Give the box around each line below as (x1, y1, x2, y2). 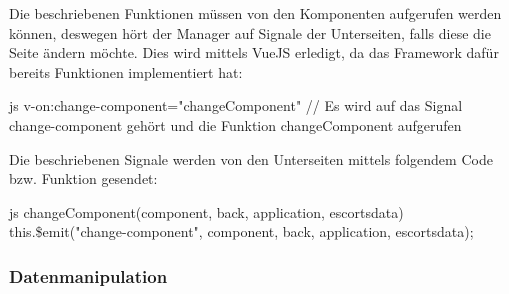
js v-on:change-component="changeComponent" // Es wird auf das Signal (9, 95, 463, 116)
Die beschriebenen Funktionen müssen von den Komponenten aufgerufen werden (9, 3, 502, 23)
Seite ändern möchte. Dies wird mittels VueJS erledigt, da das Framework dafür (9, 42, 499, 63)
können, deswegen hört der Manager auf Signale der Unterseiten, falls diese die (9, 22, 491, 43)
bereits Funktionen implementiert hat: (9, 61, 243, 82)
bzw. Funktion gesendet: (9, 168, 158, 189)
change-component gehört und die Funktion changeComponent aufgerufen (9, 114, 462, 135)
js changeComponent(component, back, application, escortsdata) (9, 201, 404, 222)
